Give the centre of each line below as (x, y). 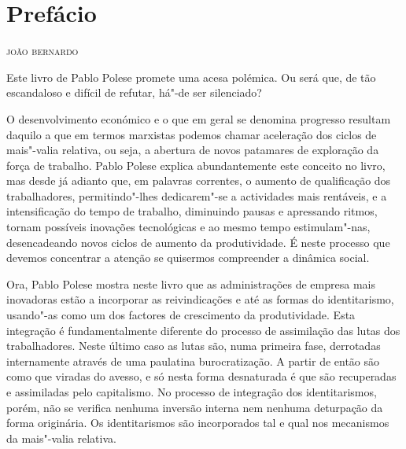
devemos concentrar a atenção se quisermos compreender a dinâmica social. (188, 258)
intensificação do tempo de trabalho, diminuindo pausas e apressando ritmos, (192, 211)
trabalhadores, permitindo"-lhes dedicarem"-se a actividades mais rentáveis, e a (197, 195)
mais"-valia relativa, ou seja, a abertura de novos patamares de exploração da (193, 150)
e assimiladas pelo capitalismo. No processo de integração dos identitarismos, (192, 392)
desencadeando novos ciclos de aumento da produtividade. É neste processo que (198, 242)
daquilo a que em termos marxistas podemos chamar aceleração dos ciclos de (192, 134)
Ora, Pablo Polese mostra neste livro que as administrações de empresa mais (191, 283)
